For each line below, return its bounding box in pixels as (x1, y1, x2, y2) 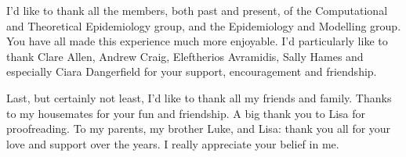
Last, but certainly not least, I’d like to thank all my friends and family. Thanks (6, 89, 392, 105)
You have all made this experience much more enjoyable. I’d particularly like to (6, 33, 388, 49)
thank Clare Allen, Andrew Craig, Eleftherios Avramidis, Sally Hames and (6, 48, 364, 64)
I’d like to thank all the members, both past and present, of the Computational (6, 2, 388, 18)
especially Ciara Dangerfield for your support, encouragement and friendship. (6, 63, 377, 80)
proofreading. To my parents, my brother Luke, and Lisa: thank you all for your (6, 120, 391, 137)
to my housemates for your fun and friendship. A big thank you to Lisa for (6, 105, 366, 121)
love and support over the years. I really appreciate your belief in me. (6, 135, 339, 152)
